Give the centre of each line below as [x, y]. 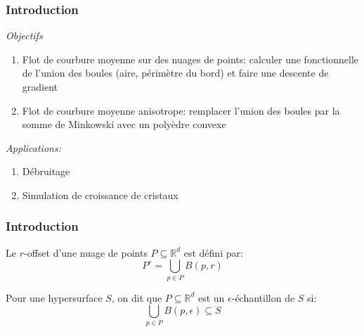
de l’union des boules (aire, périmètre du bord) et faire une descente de [175, 73]
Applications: [33, 147]
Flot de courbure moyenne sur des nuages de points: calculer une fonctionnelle [190, 59]
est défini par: [213, 252]
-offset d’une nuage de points [85, 252]
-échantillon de [263, 297]
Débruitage [46, 171]
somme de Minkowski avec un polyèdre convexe [124, 124]
